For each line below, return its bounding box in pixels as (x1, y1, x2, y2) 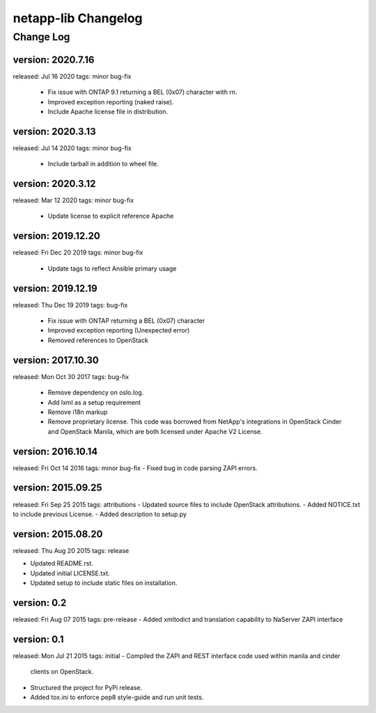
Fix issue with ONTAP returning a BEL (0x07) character (47, 317, 205, 325)
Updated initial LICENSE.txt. (30, 569, 111, 577)
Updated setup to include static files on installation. (30, 579, 178, 587)
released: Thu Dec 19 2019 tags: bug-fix (13, 301, 128, 309)
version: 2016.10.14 (13, 445, 98, 457)
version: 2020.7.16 (13, 54, 95, 65)
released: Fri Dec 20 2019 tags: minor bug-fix (13, 248, 143, 257)
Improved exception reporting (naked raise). (47, 97, 174, 106)
